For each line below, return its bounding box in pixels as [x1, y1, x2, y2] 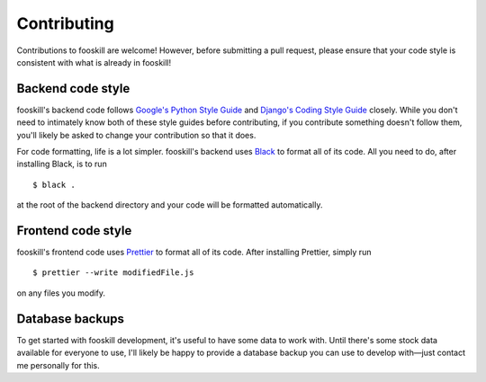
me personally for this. [16, 360, 100, 370]
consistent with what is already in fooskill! [16, 57, 172, 67]
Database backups [16, 311, 125, 326]
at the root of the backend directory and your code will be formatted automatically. [16, 200, 323, 210]
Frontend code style [16, 223, 132, 238]
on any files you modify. [16, 288, 106, 298]
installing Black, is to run [16, 158, 107, 170]
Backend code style [16, 81, 130, 96]
